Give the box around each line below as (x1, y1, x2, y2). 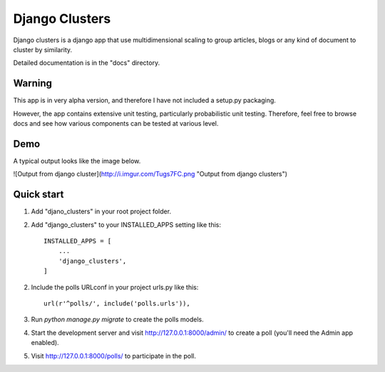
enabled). (31, 338, 60, 347)
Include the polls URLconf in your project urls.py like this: (31, 283, 199, 291)
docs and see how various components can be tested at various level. (13, 119, 219, 128)
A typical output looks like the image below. (13, 156, 141, 165)
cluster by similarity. (13, 45, 73, 54)
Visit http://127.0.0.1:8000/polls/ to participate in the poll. (31, 351, 196, 360)
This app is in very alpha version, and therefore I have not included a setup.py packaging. (13, 96, 276, 105)
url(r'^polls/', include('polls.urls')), (43, 299, 190, 307)
